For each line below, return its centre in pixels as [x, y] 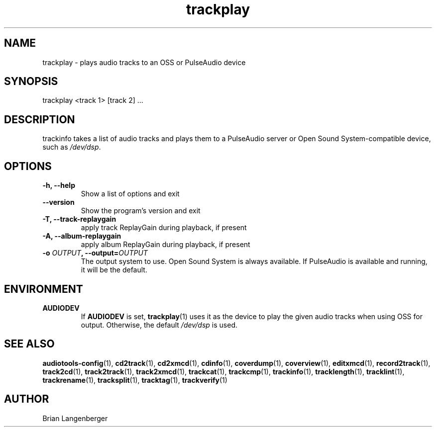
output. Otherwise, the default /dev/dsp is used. [159, 325]
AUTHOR [27, 399]
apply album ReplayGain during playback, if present [165, 245]
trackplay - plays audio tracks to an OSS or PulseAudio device [144, 62]
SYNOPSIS [31, 82]
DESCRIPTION [40, 119]
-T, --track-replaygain [79, 219]
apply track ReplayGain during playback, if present [164, 228]
